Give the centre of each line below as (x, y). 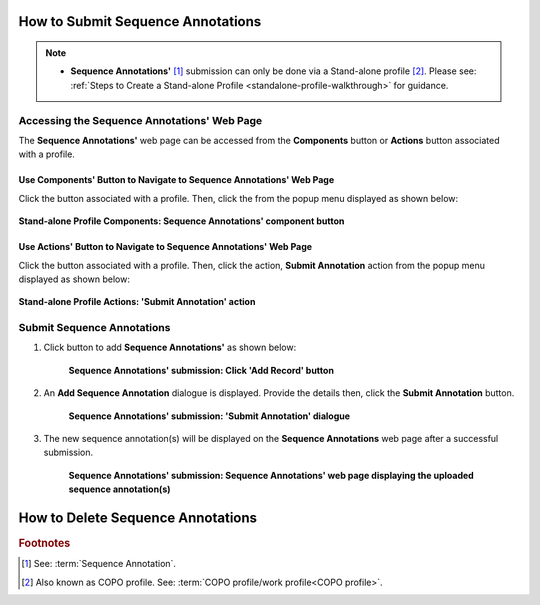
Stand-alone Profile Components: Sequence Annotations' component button (181, 221)
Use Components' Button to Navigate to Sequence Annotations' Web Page (176, 180)
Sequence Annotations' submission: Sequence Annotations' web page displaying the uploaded (271, 475)
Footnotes (44, 543)
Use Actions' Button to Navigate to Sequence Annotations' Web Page (165, 247)
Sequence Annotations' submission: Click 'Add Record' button (201, 370)
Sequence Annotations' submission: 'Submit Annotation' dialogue (209, 416)
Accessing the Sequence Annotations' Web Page (140, 120)
